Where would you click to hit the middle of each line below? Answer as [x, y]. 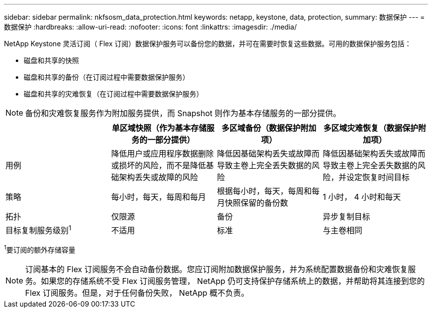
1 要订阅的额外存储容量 [40, 249]
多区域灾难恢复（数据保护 [371, 128]
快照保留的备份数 [257, 203]
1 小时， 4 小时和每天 [362, 197]
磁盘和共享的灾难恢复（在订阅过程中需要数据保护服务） [113, 94]
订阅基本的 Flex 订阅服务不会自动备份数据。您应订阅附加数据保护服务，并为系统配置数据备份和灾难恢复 [217, 269]
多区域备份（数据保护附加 [269, 128]
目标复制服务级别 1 [38, 230]
